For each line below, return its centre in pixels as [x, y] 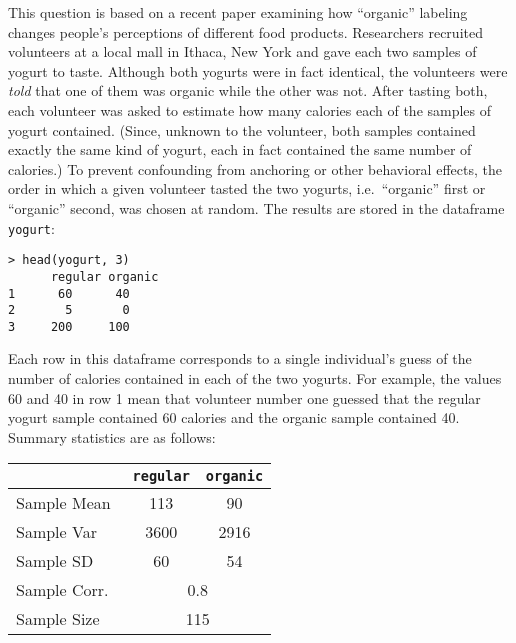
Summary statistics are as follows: [112, 436]
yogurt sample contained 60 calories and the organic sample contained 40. [234, 417]
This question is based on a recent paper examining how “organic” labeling [238, 12]
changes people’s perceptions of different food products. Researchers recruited [245, 31]
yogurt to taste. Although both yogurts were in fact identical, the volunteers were [258, 70]
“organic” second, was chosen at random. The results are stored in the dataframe [256, 207]
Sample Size [58, 619]
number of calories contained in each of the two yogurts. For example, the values [255, 378]
